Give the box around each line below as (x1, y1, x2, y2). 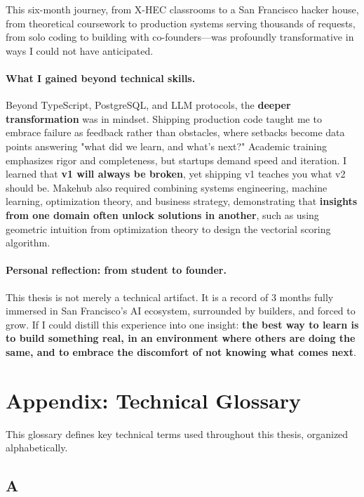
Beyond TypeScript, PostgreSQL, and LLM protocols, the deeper (6, 98, 291, 112)
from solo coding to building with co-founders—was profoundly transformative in (6, 29, 354, 44)
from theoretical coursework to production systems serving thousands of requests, (6, 15, 356, 30)
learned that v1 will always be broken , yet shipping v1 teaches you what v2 (6, 166, 346, 181)
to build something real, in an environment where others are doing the (6, 331, 356, 345)
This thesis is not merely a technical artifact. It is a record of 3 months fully (6, 289, 334, 304)
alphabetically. (6, 440, 68, 455)
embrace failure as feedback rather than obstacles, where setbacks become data (6, 125, 345, 140)
